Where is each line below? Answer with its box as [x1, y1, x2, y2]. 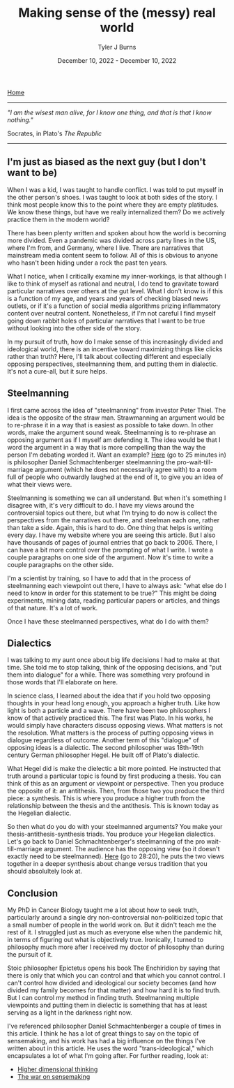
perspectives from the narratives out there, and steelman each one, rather [7, 515, 220, 524]
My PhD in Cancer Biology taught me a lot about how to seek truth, [7, 906, 199, 914]
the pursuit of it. [7, 950, 54, 959]
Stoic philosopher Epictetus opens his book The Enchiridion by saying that [7, 964, 221, 972]
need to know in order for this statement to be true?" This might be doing [7, 589, 217, 597]
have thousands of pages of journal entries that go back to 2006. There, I [7, 538, 218, 546]
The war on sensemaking [17, 1073, 91, 1081]
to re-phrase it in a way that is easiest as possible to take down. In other [7, 420, 214, 429]
